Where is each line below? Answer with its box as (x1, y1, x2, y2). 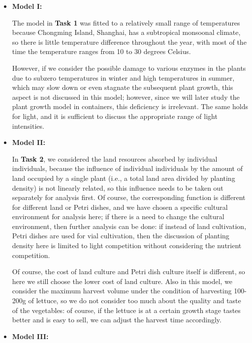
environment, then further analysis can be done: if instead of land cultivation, (12, 221, 247, 231)
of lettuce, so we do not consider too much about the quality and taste (28, 295, 241, 306)
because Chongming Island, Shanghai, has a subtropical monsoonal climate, (12, 27, 241, 37)
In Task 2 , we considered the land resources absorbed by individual (12, 153, 218, 164)
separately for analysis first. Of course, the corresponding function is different (12, 192, 246, 202)
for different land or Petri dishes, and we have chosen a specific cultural (12, 201, 228, 212)
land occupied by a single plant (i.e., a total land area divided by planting (12, 172, 235, 183)
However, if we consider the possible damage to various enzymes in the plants (12, 62, 246, 73)
